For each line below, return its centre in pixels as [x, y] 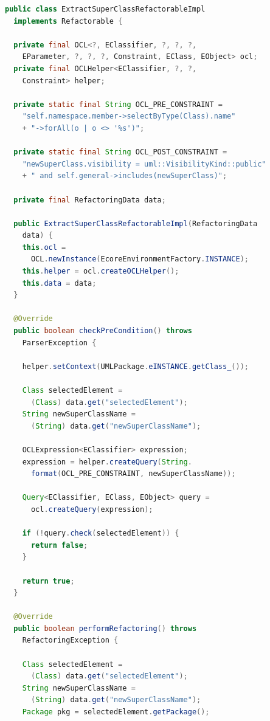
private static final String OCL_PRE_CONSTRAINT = [118, 104]
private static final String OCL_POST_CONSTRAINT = [120, 152]
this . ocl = [44, 247]
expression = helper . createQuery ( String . [107, 462]
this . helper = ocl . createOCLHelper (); [101, 271]
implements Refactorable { [68, 21]
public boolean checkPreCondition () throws [103, 331]
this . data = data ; [59, 283]
